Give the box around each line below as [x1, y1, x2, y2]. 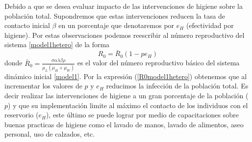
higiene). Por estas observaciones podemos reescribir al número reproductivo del [4, 29, 245, 40]
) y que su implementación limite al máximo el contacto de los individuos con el [8, 100, 248, 110]
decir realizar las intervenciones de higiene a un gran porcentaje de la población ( [4, 90, 249, 100]
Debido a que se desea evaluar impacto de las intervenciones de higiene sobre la [4, 1, 243, 11]
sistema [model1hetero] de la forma [4, 39, 110, 50]
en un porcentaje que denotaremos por [58, 20, 175, 30]
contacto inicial [4, 20, 50, 30]
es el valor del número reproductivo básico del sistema [77, 57, 240, 68]
